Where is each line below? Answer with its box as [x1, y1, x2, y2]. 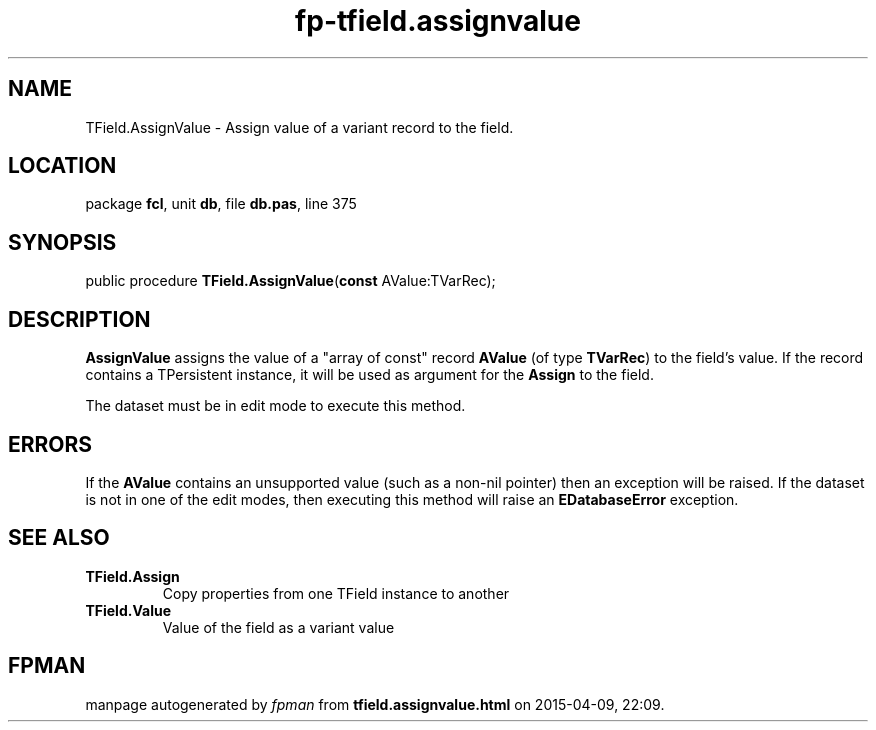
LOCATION [8, 153, 117, 179]
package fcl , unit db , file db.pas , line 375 [85, 195, 357, 213]
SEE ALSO [8, 525, 110, 551]
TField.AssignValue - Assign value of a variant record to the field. [85, 118, 514, 136]
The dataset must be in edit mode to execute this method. [85, 397, 466, 415]
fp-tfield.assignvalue [295, 4, 581, 38]
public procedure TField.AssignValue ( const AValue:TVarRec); [85, 272, 496, 290]
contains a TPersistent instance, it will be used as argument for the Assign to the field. [85, 366, 654, 384]
